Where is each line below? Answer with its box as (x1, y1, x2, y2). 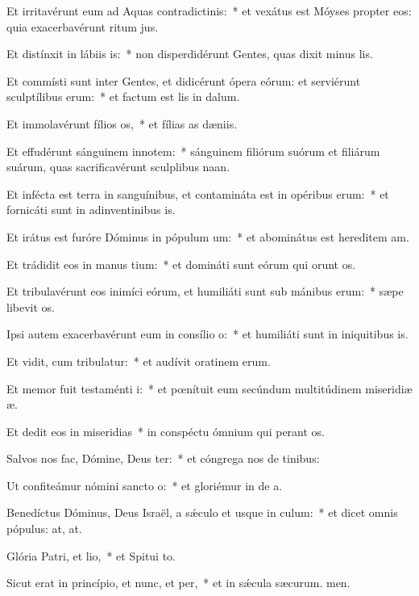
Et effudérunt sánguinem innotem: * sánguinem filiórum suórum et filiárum (6, 142, 380, 159)
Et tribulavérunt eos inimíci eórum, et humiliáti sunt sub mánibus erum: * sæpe (6, 283, 404, 300)
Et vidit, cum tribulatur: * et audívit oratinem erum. (6, 352, 271, 369)
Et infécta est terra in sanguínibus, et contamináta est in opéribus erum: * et (6, 185, 389, 202)
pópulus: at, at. (6, 520, 82, 537)
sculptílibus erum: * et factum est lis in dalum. (6, 88, 240, 105)
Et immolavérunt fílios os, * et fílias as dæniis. (6, 115, 238, 132)
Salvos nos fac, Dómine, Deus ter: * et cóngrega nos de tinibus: (6, 450, 320, 467)
